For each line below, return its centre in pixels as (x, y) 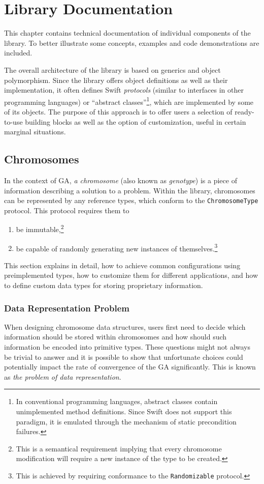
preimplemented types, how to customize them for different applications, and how (131, 275)
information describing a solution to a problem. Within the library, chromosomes (130, 190)
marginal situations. (35, 132)
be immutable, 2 (40, 229)
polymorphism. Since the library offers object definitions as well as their (116, 80)
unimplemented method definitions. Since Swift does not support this (124, 411)
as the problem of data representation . (63, 376)
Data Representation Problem (67, 308)
